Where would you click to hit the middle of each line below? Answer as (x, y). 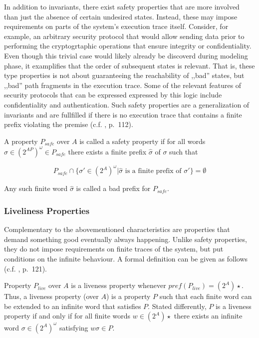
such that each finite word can (206, 296)
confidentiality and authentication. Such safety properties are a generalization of (127, 104)
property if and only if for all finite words (67, 316)
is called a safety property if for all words (142, 141)
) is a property (128, 296)
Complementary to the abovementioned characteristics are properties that (117, 229)
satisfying (74, 327)
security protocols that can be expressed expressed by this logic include (113, 95)
